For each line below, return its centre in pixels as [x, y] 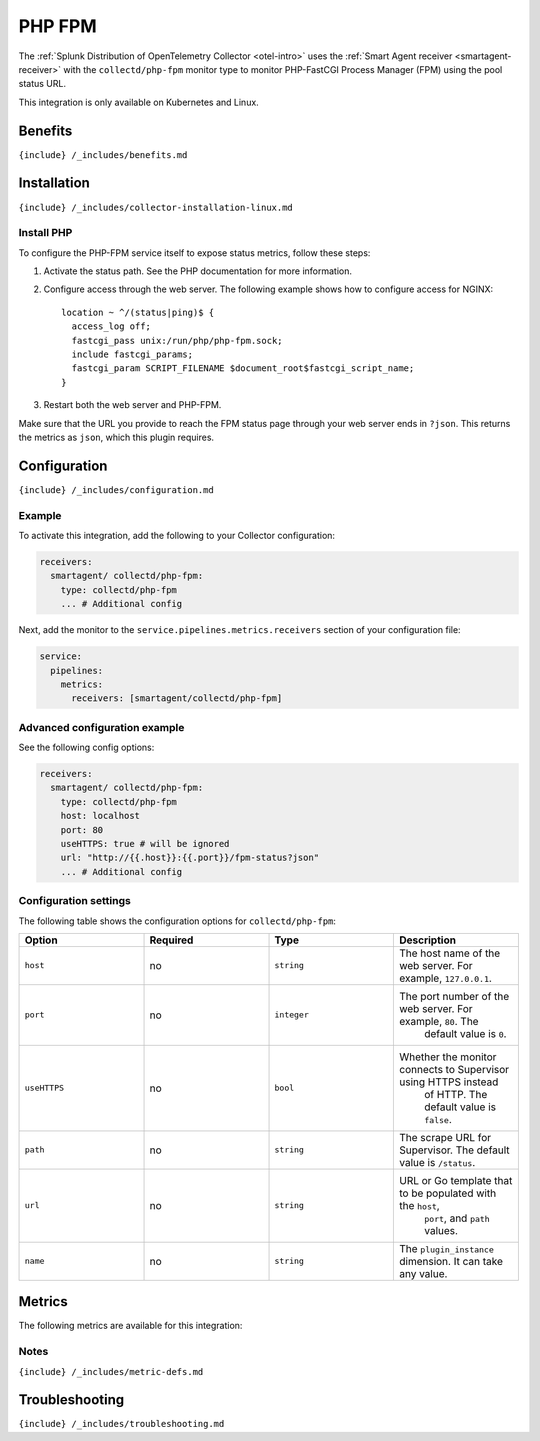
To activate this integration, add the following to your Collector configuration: [176, 536]
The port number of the [454, 996]
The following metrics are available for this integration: [130, 1326]
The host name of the [449, 953]
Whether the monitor [447, 1057]
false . [437, 1119]
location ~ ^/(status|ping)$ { [138, 312]
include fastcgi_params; [132, 354]
